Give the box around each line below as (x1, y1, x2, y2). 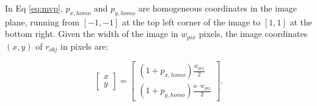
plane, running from (5, 15, 79, 28)
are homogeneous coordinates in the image (138, 2, 297, 14)
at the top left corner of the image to (122, 15, 261, 28)
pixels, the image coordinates (199, 27, 308, 40)
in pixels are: (60, 39, 109, 52)
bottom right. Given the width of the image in (5, 27, 178, 40)
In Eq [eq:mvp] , (5, 2, 63, 14)
